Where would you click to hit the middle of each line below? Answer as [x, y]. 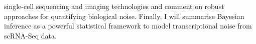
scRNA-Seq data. [30, 35]
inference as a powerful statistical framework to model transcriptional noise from [128, 26]
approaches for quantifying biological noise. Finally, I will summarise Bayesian [124, 16]
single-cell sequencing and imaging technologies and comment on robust [114, 6]
